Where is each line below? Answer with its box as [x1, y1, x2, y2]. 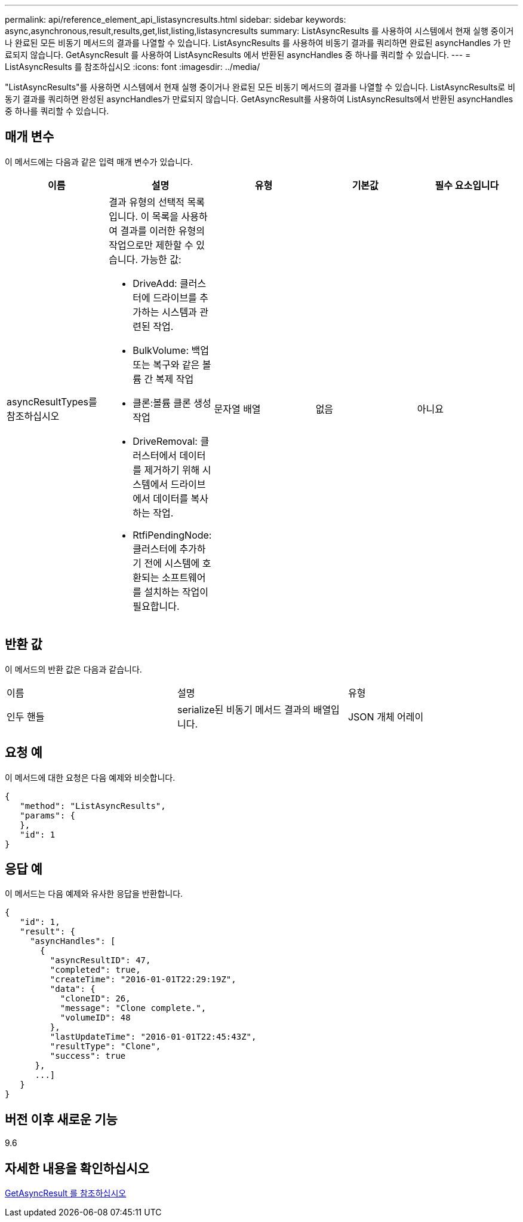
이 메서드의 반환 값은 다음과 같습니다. [5, 664, 142, 674]
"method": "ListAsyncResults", [20, 801, 166, 811]
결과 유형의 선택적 [109, 195, 185, 208]
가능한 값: [140, 253, 181, 265]
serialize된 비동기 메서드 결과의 [177, 703, 311, 716]
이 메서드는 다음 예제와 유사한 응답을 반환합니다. [5, 888, 183, 899]
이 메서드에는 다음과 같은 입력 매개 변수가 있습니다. [5, 156, 193, 167]
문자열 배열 [214, 402, 261, 415]
